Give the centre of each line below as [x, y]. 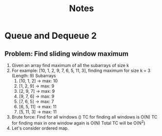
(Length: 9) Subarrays [34, 76]
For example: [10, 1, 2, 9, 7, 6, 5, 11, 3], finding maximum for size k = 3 [81, 70]
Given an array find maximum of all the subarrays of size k [70, 65]
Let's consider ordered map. [40, 128]
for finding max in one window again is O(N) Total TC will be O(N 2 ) [78, 123]
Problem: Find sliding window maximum [67, 54]
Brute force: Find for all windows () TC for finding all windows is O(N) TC [84, 117]
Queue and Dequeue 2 [51, 36]
